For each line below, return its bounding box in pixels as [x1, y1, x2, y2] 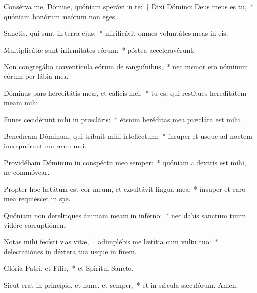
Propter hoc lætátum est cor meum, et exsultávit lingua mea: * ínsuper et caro [4, 183, 246, 194]
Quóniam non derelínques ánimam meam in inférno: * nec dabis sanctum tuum [4, 210, 246, 220]
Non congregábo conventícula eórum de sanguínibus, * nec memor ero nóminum [4, 61, 248, 72]
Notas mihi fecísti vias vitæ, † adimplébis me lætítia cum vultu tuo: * [4, 236, 218, 247]
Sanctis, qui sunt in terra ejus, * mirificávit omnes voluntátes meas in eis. [4, 28, 228, 38]
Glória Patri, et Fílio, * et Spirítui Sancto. [4, 263, 134, 273]
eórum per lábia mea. [4, 71, 69, 81]
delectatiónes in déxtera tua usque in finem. [4, 246, 137, 256]
